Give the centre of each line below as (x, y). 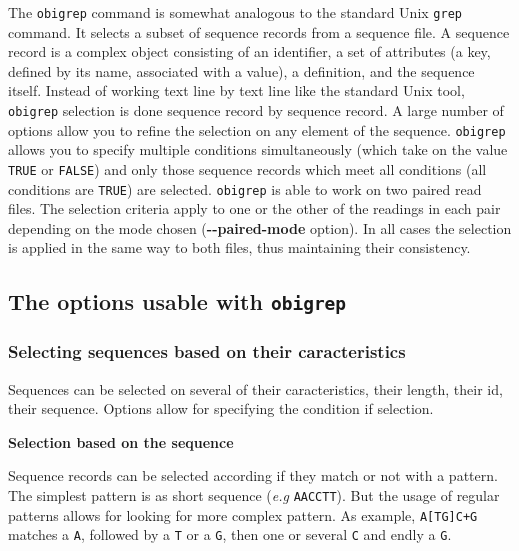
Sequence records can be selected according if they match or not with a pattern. (253, 475)
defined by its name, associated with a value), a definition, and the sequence (241, 70)
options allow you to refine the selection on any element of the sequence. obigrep (257, 129)
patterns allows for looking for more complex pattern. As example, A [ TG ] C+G (243, 514)
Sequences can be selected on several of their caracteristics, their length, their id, (255, 388)
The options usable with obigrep (177, 301)
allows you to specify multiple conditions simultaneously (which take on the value (258, 149)
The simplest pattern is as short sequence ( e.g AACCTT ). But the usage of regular (254, 494)
